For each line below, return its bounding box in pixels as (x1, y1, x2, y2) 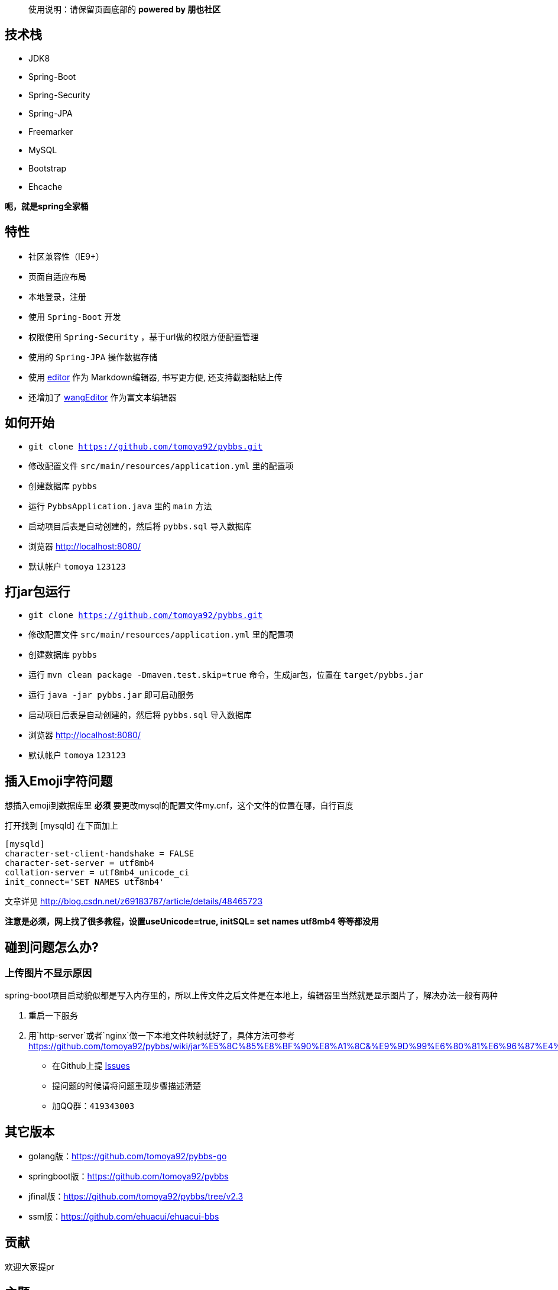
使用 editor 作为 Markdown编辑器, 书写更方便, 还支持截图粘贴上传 (28, 371, 283, 382)
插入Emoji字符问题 (5, 773, 113, 788)
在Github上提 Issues (52, 1061, 130, 1071)
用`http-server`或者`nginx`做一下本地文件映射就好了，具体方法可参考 (28, 1030, 295, 1041)
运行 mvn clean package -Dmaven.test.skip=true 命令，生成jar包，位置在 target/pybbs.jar (28, 670, 424, 680)
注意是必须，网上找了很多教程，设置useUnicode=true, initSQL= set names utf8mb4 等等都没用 (5, 916, 379, 927)
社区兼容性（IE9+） (28, 251, 105, 261)
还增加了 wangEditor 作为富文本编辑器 (28, 392, 177, 402)
